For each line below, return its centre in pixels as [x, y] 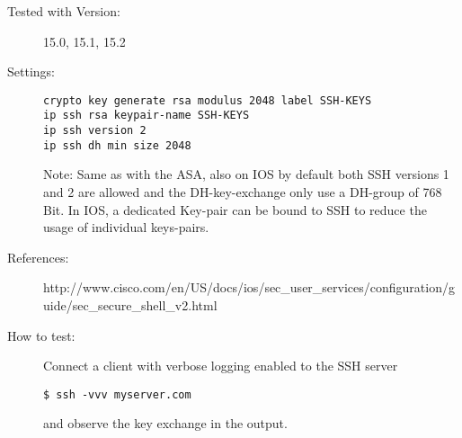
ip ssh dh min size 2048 [117, 145]
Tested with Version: [64, 11]
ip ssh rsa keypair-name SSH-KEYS [147, 116]
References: [38, 257]
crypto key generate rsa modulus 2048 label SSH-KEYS [208, 100]
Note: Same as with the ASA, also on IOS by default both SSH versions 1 [246, 174]
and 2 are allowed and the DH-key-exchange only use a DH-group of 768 [243, 192]
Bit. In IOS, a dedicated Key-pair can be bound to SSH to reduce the [235, 209]
